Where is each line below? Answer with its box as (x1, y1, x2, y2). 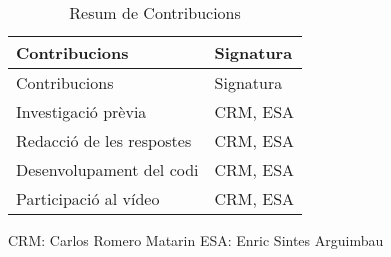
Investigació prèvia (16, 100, 147, 123)
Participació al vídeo (16, 187, 160, 210)
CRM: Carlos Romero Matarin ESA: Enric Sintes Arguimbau (8, 230, 384, 250)
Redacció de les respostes (16, 129, 192, 152)
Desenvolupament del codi (16, 158, 199, 181)
